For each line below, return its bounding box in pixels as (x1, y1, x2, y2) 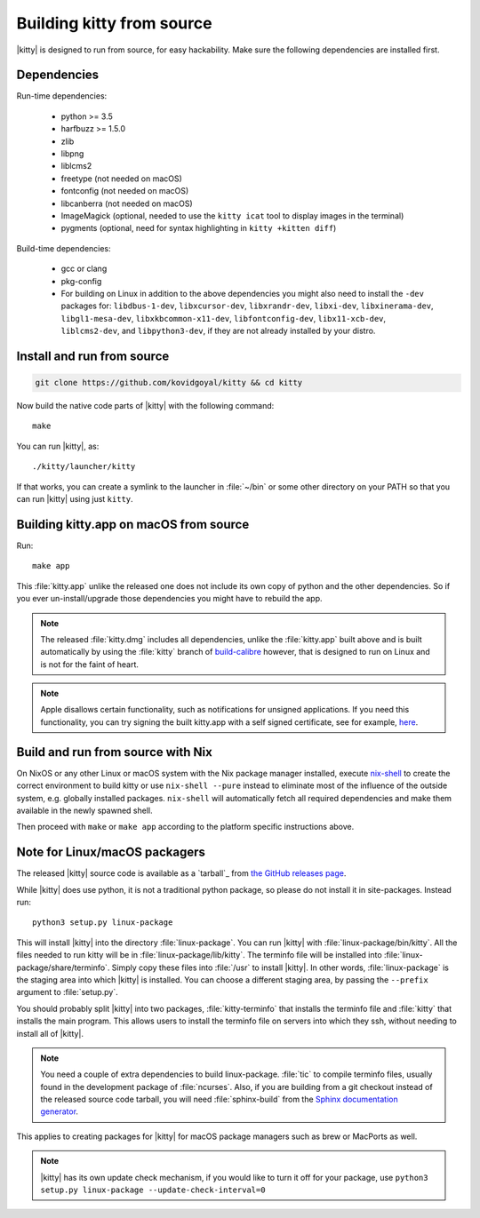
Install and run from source (16, 348, 170, 363)
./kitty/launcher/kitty (32, 462, 136, 472)
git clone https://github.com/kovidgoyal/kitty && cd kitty (35, 378, 303, 388)
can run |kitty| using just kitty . (16, 494, 133, 505)
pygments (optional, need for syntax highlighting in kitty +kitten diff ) (60, 223, 337, 234)
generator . (40, 1106, 79, 1117)
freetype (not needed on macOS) (60, 173, 182, 184)
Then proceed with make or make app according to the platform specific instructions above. (16, 822, 355, 832)
